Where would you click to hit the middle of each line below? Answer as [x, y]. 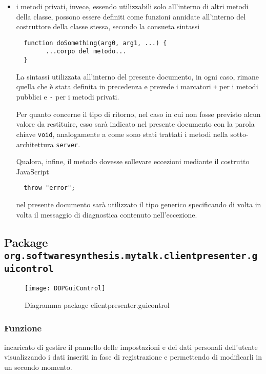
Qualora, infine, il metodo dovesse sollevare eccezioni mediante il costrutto [133, 161]
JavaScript [33, 171]
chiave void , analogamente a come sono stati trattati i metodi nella [122, 134]
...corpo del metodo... [86, 52]
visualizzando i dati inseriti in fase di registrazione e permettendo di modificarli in [133, 357]
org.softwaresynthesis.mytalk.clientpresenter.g [131, 255]
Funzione [23, 328]
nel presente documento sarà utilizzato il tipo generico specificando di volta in [139, 204]
